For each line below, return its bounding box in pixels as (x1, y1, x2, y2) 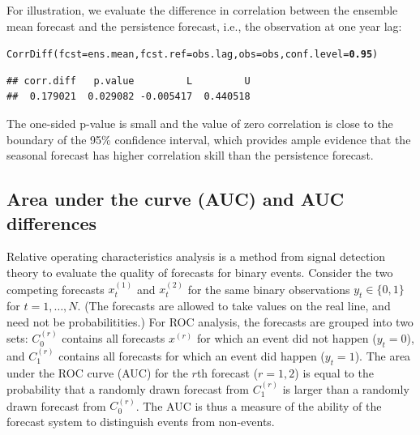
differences (6, 210, 97, 235)
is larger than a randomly (282, 381, 409, 398)
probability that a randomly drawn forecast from (6, 381, 249, 398)
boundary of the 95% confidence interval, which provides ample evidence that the (6, 130, 411, 147)
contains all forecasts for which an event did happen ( (58, 347, 325, 364)
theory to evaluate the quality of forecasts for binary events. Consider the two (6, 264, 393, 280)
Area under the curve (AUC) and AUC (6, 186, 345, 211)
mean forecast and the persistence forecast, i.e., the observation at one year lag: (6, 17, 402, 34)
